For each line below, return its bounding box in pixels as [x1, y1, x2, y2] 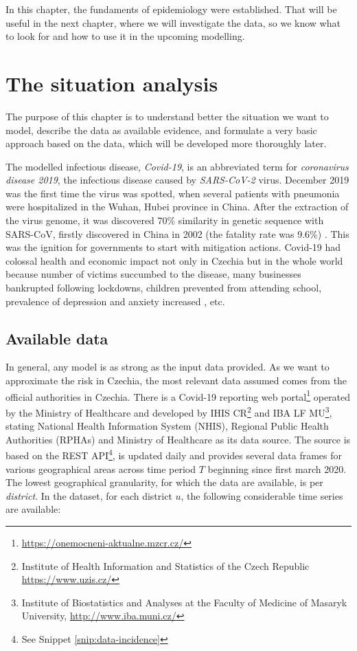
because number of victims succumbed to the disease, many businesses [5, 267, 301, 281]
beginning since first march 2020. [207, 461, 347, 476]
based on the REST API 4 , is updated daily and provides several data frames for [5, 446, 342, 462]
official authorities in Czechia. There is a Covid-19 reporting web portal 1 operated [5, 387, 351, 404]
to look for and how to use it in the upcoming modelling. [5, 29, 245, 43]
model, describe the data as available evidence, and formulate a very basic [5, 122, 317, 137]
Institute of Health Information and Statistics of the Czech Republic [21, 558, 310, 573]
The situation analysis [5, 69, 218, 97]
